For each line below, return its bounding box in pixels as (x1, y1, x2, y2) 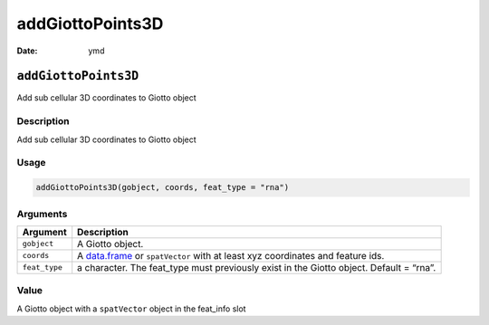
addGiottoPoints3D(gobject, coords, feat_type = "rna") (35, 182, 290, 193)
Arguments (16, 207, 68, 220)
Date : (16, 45, 38, 56)
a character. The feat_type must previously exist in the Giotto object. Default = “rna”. (77, 261, 436, 273)
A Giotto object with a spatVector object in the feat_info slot (16, 303, 246, 314)
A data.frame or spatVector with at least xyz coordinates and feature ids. (77, 249, 385, 262)
